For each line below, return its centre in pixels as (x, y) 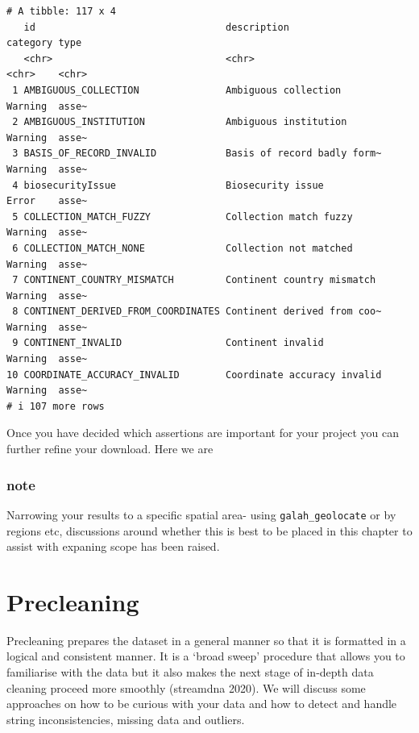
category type (44, 43)
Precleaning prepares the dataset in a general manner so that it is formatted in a (206, 640)
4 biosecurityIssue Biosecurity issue (168, 185)
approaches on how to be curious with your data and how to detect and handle (202, 704)
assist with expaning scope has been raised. (113, 546)
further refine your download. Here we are (110, 449)
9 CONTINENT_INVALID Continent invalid (168, 343)
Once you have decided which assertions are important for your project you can (203, 433)
